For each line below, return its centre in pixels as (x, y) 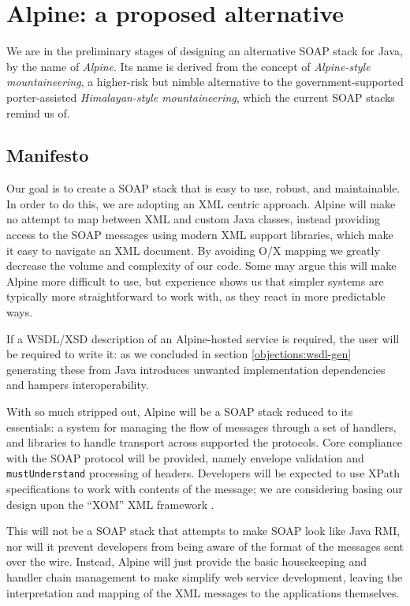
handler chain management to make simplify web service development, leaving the (205, 577)
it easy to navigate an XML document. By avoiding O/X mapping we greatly (193, 250)
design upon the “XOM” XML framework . (110, 504)
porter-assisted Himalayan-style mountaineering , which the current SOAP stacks (201, 97)
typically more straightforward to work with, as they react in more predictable (196, 296)
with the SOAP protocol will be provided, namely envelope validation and (185, 457)
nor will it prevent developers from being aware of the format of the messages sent (205, 546)
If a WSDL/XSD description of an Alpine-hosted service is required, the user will (203, 338)
